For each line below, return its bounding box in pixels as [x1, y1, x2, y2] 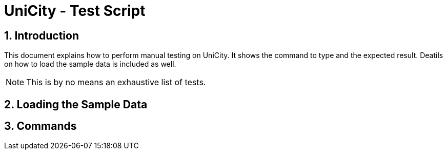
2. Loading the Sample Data [4, 98, 148, 111]
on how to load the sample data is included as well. [4, 60, 176, 69]
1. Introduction [4, 29, 79, 42]
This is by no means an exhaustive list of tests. [26, 77, 206, 88]
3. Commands [4, 120, 77, 133]
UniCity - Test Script [4, 2, 146, 20]
